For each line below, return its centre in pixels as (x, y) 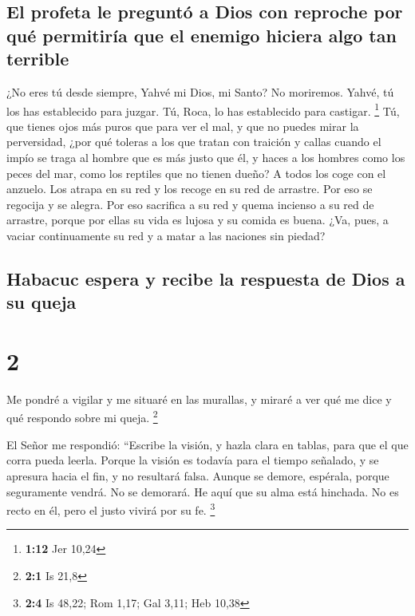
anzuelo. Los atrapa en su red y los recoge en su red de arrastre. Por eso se (190, 189)
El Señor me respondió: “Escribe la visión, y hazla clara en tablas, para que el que (207, 444)
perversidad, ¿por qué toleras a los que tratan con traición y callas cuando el (194, 142)
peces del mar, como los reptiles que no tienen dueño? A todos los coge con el (196, 173)
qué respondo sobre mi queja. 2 (82, 417)
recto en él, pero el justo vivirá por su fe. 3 (111, 509)
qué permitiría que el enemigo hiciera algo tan (202, 35)
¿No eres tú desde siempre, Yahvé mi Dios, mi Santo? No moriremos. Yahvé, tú (200, 91)
